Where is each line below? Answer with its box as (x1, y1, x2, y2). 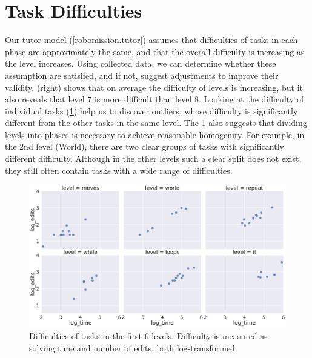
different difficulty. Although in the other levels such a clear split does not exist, (5, 152, 302, 165)
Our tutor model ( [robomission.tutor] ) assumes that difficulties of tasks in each (5, 33, 298, 46)
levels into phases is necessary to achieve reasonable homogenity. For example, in (5, 128, 305, 141)
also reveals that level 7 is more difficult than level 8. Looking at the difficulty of (5, 93, 304, 105)
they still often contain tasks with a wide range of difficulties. (5, 164, 233, 176)
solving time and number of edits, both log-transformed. (29, 341, 237, 354)
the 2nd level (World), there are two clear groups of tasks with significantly (5, 140, 284, 153)
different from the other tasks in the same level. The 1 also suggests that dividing (5, 116, 307, 129)
